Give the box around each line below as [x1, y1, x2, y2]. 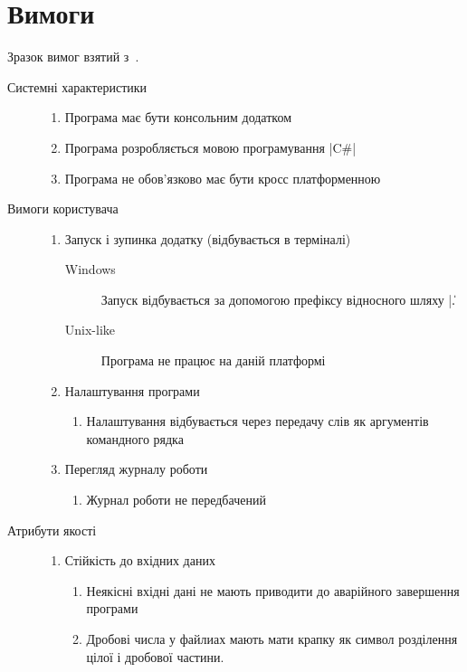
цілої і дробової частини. [86, 647, 224, 666]
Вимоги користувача [7, 199, 119, 218]
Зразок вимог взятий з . [7, 47, 139, 66]
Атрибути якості [7, 520, 97, 539]
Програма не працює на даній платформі [100, 351, 326, 370]
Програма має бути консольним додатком [64, 108, 291, 127]
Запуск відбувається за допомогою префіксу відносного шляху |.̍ [100, 289, 455, 308]
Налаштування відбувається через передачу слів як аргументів [86, 412, 429, 431]
